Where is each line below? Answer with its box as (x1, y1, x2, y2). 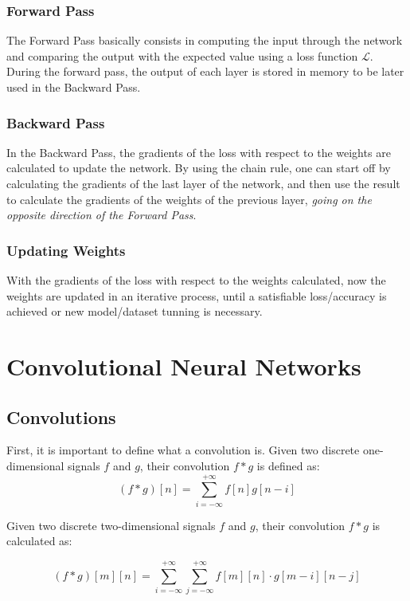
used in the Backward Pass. (6, 79, 141, 95)
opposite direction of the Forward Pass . (6, 206, 197, 223)
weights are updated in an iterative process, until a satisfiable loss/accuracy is (6, 287, 387, 304)
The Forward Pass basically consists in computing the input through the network (6, 32, 403, 49)
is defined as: (256, 457, 320, 473)
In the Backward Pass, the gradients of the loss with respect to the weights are (6, 143, 391, 160)
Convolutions (6, 404, 116, 429)
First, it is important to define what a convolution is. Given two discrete (6, 442, 360, 458)
